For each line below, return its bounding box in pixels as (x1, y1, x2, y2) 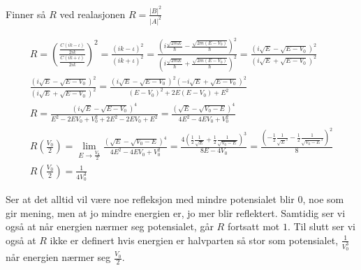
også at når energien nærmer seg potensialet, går (6, 219, 214, 234)
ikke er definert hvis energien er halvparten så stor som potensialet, (50, 232, 339, 247)
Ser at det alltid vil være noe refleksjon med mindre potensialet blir (6, 192, 295, 207)
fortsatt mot (227, 219, 280, 234)
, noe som (302, 192, 344, 207)
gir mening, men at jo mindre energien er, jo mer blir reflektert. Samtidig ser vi (6, 205, 346, 220)
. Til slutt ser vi (287, 219, 355, 234)
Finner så (6, 6, 46, 21)
